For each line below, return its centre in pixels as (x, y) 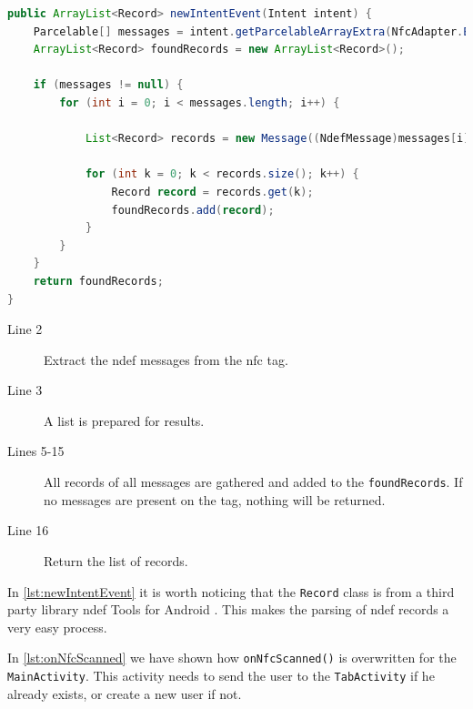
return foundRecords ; (98, 281)
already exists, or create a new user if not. (125, 693)
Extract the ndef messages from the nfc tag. (166, 359)
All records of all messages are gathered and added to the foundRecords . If (253, 482)
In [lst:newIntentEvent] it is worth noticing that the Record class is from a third (231, 591)
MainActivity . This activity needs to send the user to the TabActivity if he (221, 675)
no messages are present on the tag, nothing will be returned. (215, 499)
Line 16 (28, 530)
